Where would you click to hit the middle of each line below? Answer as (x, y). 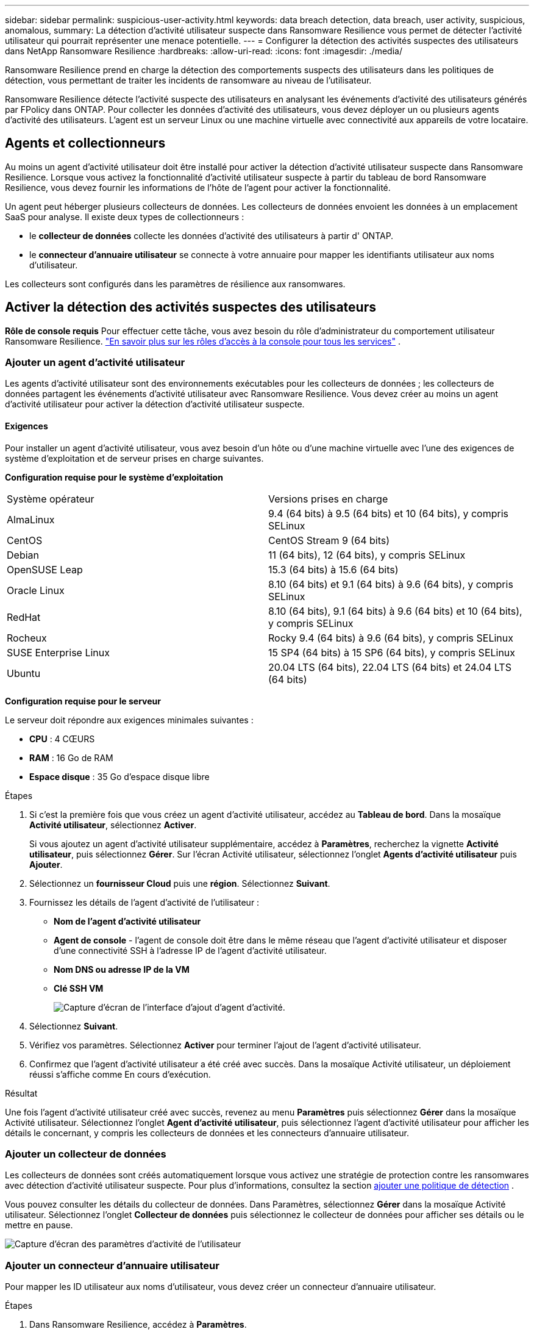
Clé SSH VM (79, 988)
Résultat (21, 1093)
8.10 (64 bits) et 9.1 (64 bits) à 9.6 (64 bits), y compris (391, 584)
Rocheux (27, 638)
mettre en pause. (39, 1225)
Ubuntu (24, 673)
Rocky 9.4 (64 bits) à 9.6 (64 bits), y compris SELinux (391, 638)
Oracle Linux (36, 590)
